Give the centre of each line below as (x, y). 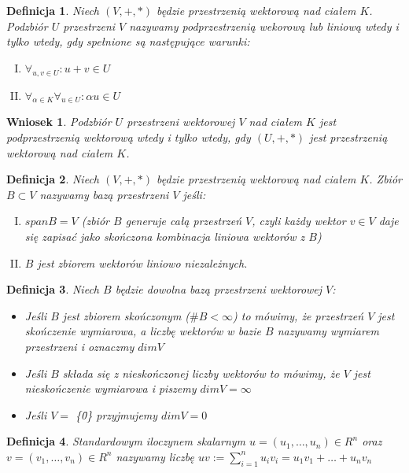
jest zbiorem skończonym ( (126, 315)
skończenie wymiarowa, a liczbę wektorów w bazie (143, 331)
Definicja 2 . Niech (53, 179)
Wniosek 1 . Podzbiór (59, 122)
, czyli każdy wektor (299, 221)
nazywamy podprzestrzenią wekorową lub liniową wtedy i (264, 26)
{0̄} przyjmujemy (117, 414)
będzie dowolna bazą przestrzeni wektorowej (219, 289)
